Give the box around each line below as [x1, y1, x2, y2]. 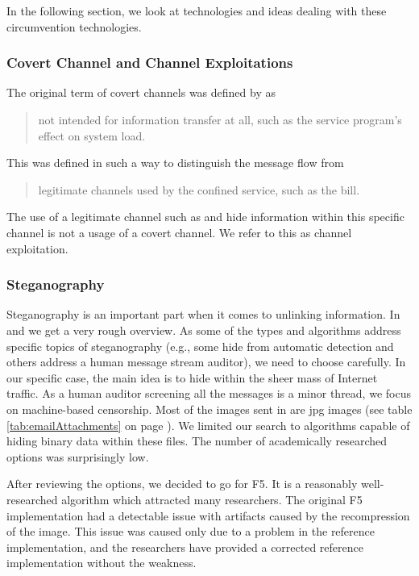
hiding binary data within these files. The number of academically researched [6, 432, 388, 449]
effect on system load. [38, 127, 146, 144]
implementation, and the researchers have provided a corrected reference [6, 538, 363, 555]
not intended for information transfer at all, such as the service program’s [38, 111, 402, 127]
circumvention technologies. [6, 18, 142, 35]
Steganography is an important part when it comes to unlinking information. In [6, 306, 400, 323]
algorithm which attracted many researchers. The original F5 [61, 490, 363, 507]
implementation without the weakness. [6, 554, 197, 571]
